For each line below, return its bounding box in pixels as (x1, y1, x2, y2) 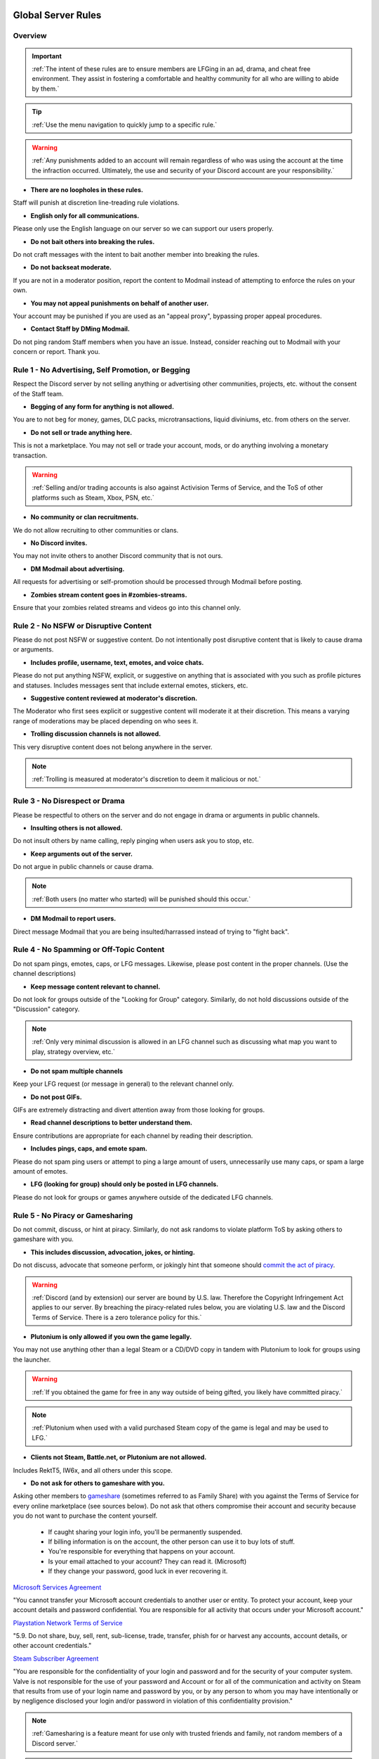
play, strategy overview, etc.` (32, 1047, 116, 1055)
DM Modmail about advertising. (30, 564, 125, 573)
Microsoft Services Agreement (13, 1583, 102, 1592)
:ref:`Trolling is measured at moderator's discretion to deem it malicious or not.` (32, 775, 261, 784)
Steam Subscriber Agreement (13, 1654, 99, 1663)
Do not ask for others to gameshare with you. (30, 1479, 165, 1487)
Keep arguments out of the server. (30, 849, 133, 858)
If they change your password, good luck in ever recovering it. (48, 1567, 228, 1575)
